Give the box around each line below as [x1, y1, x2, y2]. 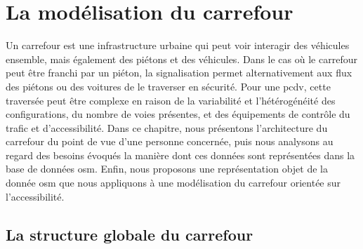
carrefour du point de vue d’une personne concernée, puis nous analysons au [6, 134, 334, 149]
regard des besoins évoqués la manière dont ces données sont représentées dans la [6, 147, 355, 162]
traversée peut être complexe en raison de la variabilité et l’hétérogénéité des [6, 93, 336, 107]
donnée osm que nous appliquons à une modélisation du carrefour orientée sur [6, 175, 341, 190]
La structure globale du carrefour [6, 223, 253, 245]
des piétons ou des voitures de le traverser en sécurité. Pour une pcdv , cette [6, 79, 331, 93]
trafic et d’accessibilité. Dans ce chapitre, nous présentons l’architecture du [6, 120, 328, 135]
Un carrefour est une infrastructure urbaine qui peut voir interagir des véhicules [6, 38, 350, 53]
